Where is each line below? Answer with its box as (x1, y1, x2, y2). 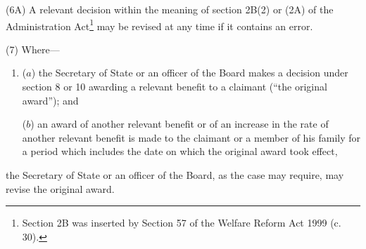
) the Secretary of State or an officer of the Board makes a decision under (31, 65, 348, 80)
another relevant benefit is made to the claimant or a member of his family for (22, 130, 361, 144)
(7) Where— (6, 41, 60, 56)
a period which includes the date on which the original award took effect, (22, 144, 338, 159)
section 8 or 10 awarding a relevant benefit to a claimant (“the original (22, 79, 327, 94)
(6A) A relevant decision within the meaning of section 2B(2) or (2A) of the (6, 2, 334, 16)
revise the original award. (6, 181, 115, 196)
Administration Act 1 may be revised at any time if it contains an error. (6, 16, 313, 33)
